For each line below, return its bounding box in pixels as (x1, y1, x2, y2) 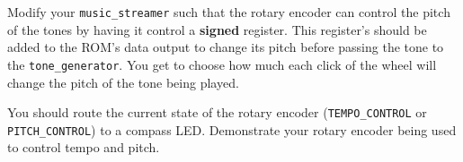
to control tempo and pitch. (7, 138, 160, 157)
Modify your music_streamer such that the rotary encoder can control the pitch (7, 3, 450, 21)
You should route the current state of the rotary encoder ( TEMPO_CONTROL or (7, 103, 427, 122)
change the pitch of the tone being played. (7, 72, 239, 91)
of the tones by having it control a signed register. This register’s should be (7, 20, 427, 38)
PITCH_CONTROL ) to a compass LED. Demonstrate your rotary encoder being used (7, 120, 457, 139)
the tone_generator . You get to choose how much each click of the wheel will (7, 55, 437, 73)
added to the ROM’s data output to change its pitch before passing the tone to (7, 38, 444, 56)
